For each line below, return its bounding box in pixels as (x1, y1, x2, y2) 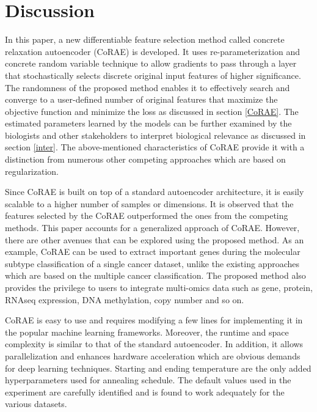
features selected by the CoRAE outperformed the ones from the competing (5, 209, 288, 222)
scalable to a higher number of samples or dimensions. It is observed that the (5, 197, 294, 210)
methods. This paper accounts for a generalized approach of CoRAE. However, (5, 221, 300, 234)
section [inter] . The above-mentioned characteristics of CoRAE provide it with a (5, 141, 305, 153)
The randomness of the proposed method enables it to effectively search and (5, 81, 290, 94)
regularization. (5, 164, 59, 177)
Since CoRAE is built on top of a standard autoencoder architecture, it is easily (5, 185, 304, 198)
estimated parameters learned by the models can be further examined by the (5, 117, 292, 130)
